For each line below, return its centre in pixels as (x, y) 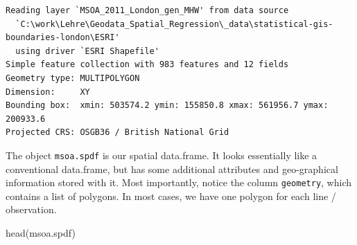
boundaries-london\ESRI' (63, 38)
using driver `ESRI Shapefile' (87, 51)
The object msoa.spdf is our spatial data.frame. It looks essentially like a (162, 155)
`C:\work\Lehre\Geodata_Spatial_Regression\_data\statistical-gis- (174, 24)
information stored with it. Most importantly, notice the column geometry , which (178, 182)
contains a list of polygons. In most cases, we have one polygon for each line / (171, 196)
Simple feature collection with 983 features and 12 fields (147, 65)
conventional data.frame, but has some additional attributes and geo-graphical (172, 169)
